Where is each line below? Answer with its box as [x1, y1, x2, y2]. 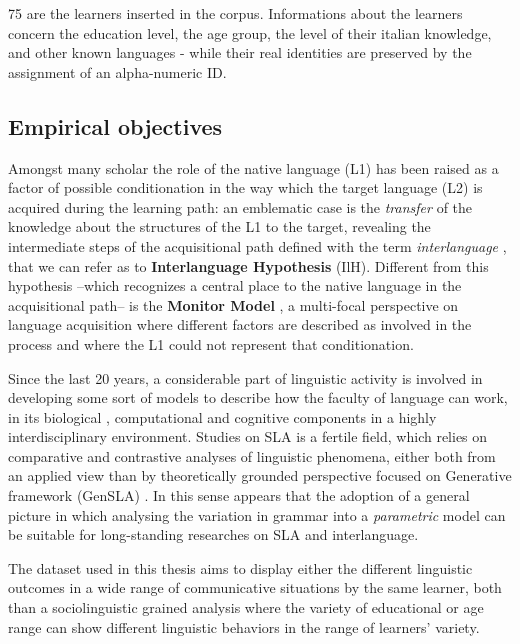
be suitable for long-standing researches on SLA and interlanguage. [8, 524, 419, 545]
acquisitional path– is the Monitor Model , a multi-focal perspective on [8, 294, 459, 315]
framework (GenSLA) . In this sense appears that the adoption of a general [8, 485, 470, 506]
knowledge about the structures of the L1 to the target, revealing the [8, 216, 431, 237]
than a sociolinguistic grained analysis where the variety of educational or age [8, 597, 484, 618]
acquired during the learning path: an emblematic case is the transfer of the [8, 196, 473, 217]
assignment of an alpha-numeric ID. [8, 61, 227, 82]
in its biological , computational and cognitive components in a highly [8, 406, 437, 427]
